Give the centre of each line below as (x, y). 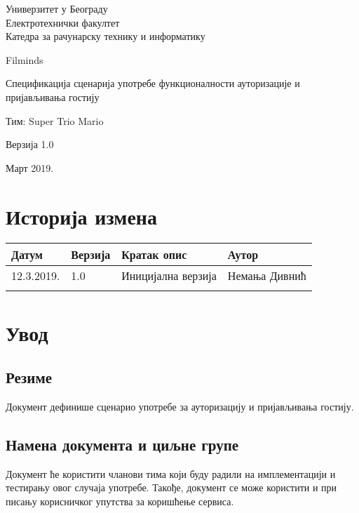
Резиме (29, 377)
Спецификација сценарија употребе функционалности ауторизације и (153, 83)
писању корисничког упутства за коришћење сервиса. (120, 501)
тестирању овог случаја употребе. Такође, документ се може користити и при (171, 487)
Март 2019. (30, 167)
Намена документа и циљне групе (122, 445)
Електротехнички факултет (63, 22)
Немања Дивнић (267, 276)
